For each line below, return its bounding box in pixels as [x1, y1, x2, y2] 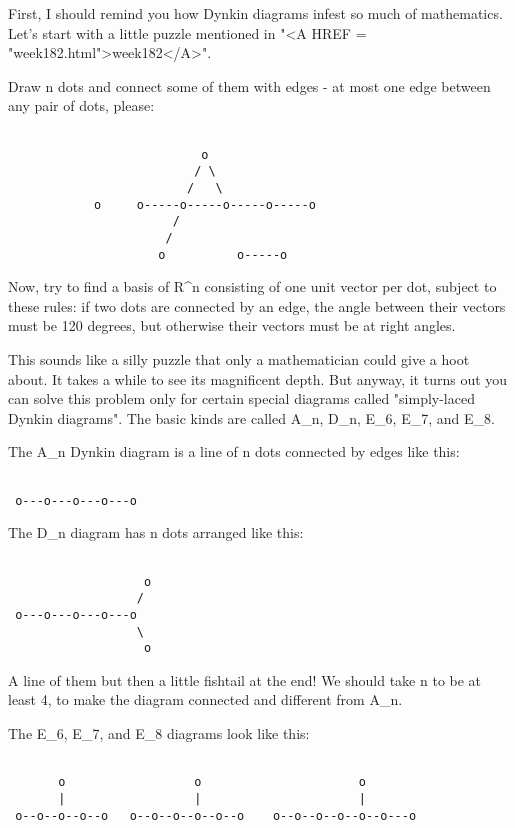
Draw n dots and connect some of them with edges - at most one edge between [8, 75, 491, 96]
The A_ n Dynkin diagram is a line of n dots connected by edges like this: [8, 441, 460, 462]
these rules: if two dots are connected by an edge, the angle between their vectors [8, 295, 506, 316]
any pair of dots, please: [8, 95, 155, 116]
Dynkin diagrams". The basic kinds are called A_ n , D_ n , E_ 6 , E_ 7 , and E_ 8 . [8, 407, 495, 428]
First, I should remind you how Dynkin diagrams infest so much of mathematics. [8, 3, 503, 23]
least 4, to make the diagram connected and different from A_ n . [8, 689, 403, 710]
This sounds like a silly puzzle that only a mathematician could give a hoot [8, 349, 470, 369]
